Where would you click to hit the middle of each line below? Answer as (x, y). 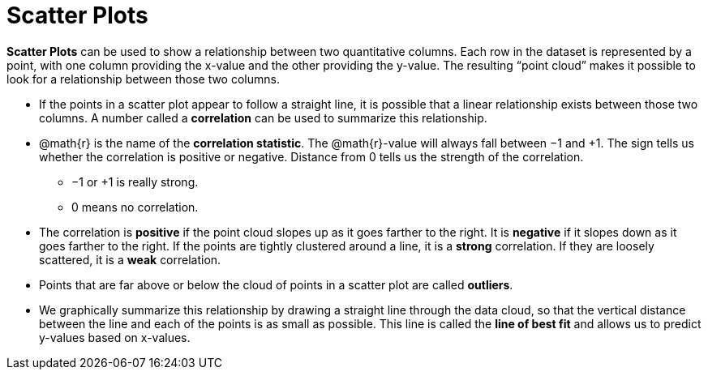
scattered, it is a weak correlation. (130, 259)
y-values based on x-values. (115, 337)
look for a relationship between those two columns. (143, 79)
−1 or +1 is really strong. (135, 182)
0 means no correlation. (135, 207)
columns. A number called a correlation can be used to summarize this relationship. (263, 117)
